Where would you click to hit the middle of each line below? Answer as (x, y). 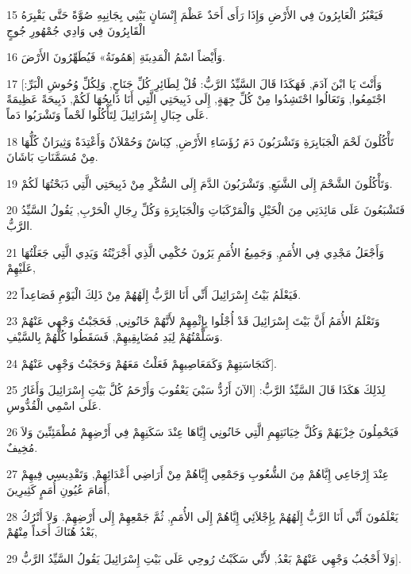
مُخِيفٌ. (22, 447)
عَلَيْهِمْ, (21, 268)
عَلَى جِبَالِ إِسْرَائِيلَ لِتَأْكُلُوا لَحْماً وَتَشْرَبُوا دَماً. (108, 114)
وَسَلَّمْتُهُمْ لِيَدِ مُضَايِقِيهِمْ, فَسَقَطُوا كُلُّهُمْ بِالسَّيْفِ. (115, 336)
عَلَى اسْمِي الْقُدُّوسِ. (54, 405)
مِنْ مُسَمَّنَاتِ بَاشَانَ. (52, 157)
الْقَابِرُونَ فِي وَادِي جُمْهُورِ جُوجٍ (76, 30)
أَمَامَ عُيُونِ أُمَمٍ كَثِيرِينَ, (58, 490)
